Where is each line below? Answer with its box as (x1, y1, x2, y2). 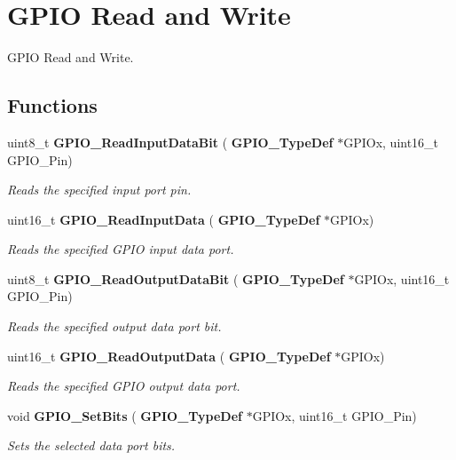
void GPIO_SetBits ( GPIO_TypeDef (7, 406, 242, 424)
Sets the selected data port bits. (7, 436, 176, 455)
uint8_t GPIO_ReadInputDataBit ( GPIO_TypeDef (7, 132, 334, 151)
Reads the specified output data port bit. (7, 317, 222, 336)
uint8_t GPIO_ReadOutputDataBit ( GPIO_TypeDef (7, 269, 344, 288)
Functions (7, 91, 98, 119)
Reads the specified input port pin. (7, 180, 192, 199)
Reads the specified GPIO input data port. (7, 240, 234, 258)
